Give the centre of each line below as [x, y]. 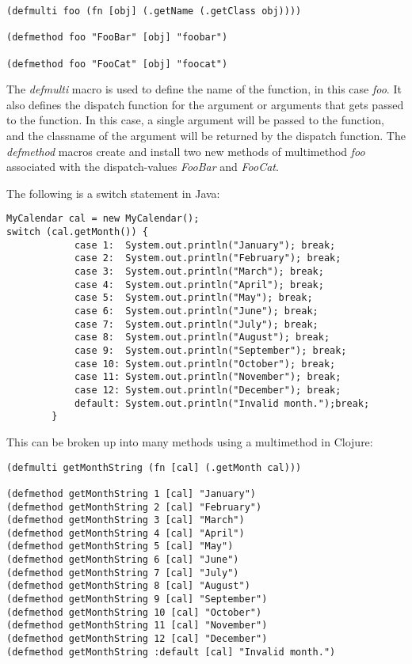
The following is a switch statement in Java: [113, 193]
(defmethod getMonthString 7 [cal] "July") [123, 573]
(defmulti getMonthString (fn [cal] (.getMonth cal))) [154, 467]
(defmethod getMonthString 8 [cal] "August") [128, 586]
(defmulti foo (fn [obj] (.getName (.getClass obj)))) [154, 11]
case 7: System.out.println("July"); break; [196, 324]
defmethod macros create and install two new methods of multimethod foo [186, 151]
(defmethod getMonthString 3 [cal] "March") [126, 520]
